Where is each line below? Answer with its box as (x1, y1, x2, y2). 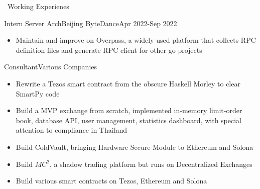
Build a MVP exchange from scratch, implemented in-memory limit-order (16, 105, 242, 116)
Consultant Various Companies (4, 61, 97, 72)
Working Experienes (7, 1, 69, 11)
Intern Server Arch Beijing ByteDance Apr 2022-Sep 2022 (4, 18, 177, 28)
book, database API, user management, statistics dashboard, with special (16, 115, 241, 125)
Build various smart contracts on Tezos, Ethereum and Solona (16, 175, 207, 186)
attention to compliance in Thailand (16, 125, 127, 135)
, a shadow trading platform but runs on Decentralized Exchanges (50, 158, 252, 169)
